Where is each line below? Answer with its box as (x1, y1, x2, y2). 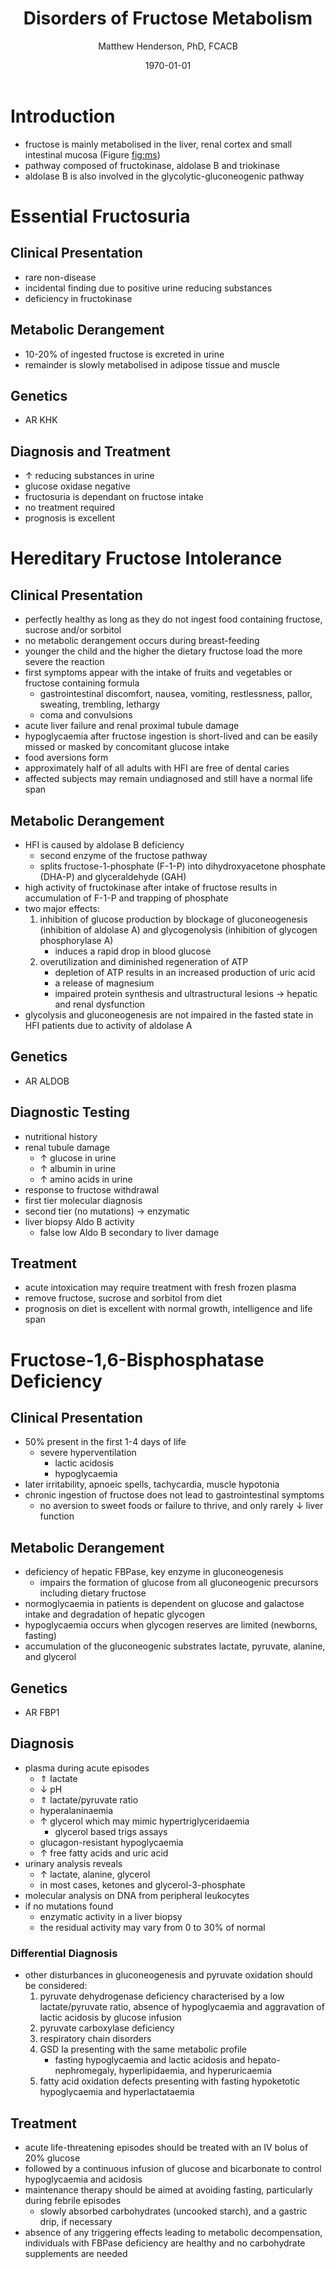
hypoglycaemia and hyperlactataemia (39, 2086, 195, 2098)
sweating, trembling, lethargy (39, 698, 161, 711)
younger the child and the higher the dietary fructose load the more (24, 645, 303, 657)
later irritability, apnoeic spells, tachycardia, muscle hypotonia (24, 1478, 280, 1491)
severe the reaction (24, 656, 105, 668)
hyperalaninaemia (39, 1804, 114, 1816)
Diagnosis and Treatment (10, 443, 171, 460)
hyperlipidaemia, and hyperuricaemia (118, 2065, 272, 2077)
